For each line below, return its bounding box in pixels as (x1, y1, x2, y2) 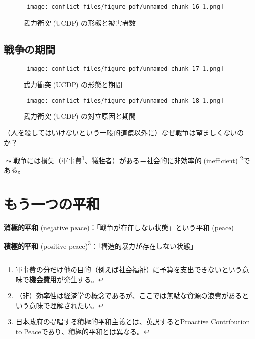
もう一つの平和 (4, 194, 100, 214)
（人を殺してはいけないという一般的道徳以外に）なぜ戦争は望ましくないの (4, 127, 244, 137)
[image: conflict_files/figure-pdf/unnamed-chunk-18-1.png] (24, 97, 224, 104)
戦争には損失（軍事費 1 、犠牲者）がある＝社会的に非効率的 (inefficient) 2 (13, 154, 243, 165)
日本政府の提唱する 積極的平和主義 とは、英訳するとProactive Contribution (15, 316, 250, 327)
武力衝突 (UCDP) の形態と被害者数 (24, 17, 136, 27)
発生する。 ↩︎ (63, 274, 104, 284)
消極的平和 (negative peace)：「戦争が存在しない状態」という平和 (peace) (4, 222, 234, 233)
